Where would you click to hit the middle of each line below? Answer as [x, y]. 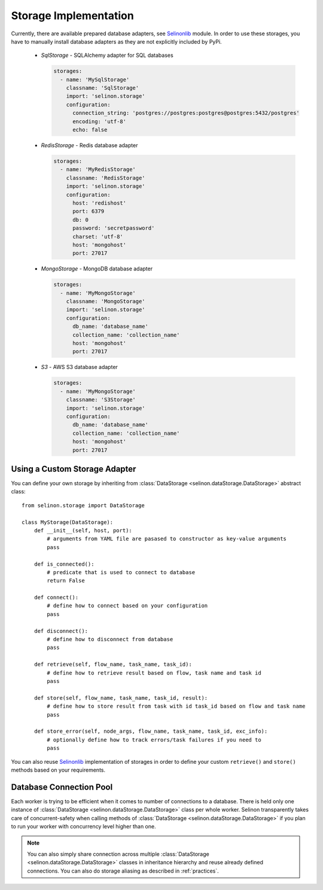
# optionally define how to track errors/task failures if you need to [154, 740]
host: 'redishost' [100, 203]
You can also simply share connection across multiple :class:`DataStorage [118, 854]
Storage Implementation [72, 16]
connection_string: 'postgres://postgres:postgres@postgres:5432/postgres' [186, 113]
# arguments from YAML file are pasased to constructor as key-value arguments [167, 539]
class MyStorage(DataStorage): [68, 522]
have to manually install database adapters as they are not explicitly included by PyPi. [116, 41]
